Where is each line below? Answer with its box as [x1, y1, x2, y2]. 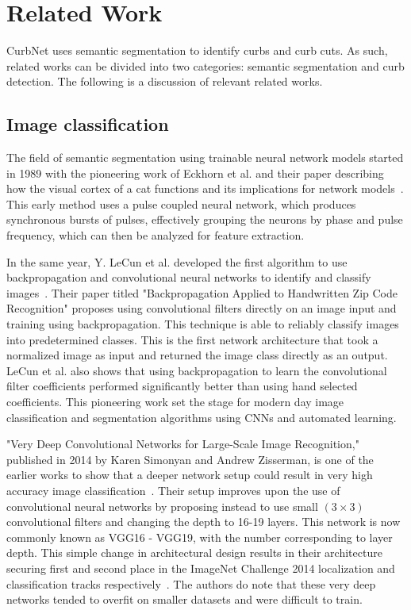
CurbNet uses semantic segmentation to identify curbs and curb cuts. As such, [6, 42, 388, 59]
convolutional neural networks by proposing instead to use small [6, 497, 318, 514]
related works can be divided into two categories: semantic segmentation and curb [6, 57, 405, 74]
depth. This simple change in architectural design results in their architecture [6, 544, 382, 561]
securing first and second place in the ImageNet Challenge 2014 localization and [6, 559, 395, 576]
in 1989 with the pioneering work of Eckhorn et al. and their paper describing [6, 164, 384, 181]
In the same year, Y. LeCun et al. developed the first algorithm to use [6, 253, 348, 270]
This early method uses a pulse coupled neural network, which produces [6, 195, 356, 212]
